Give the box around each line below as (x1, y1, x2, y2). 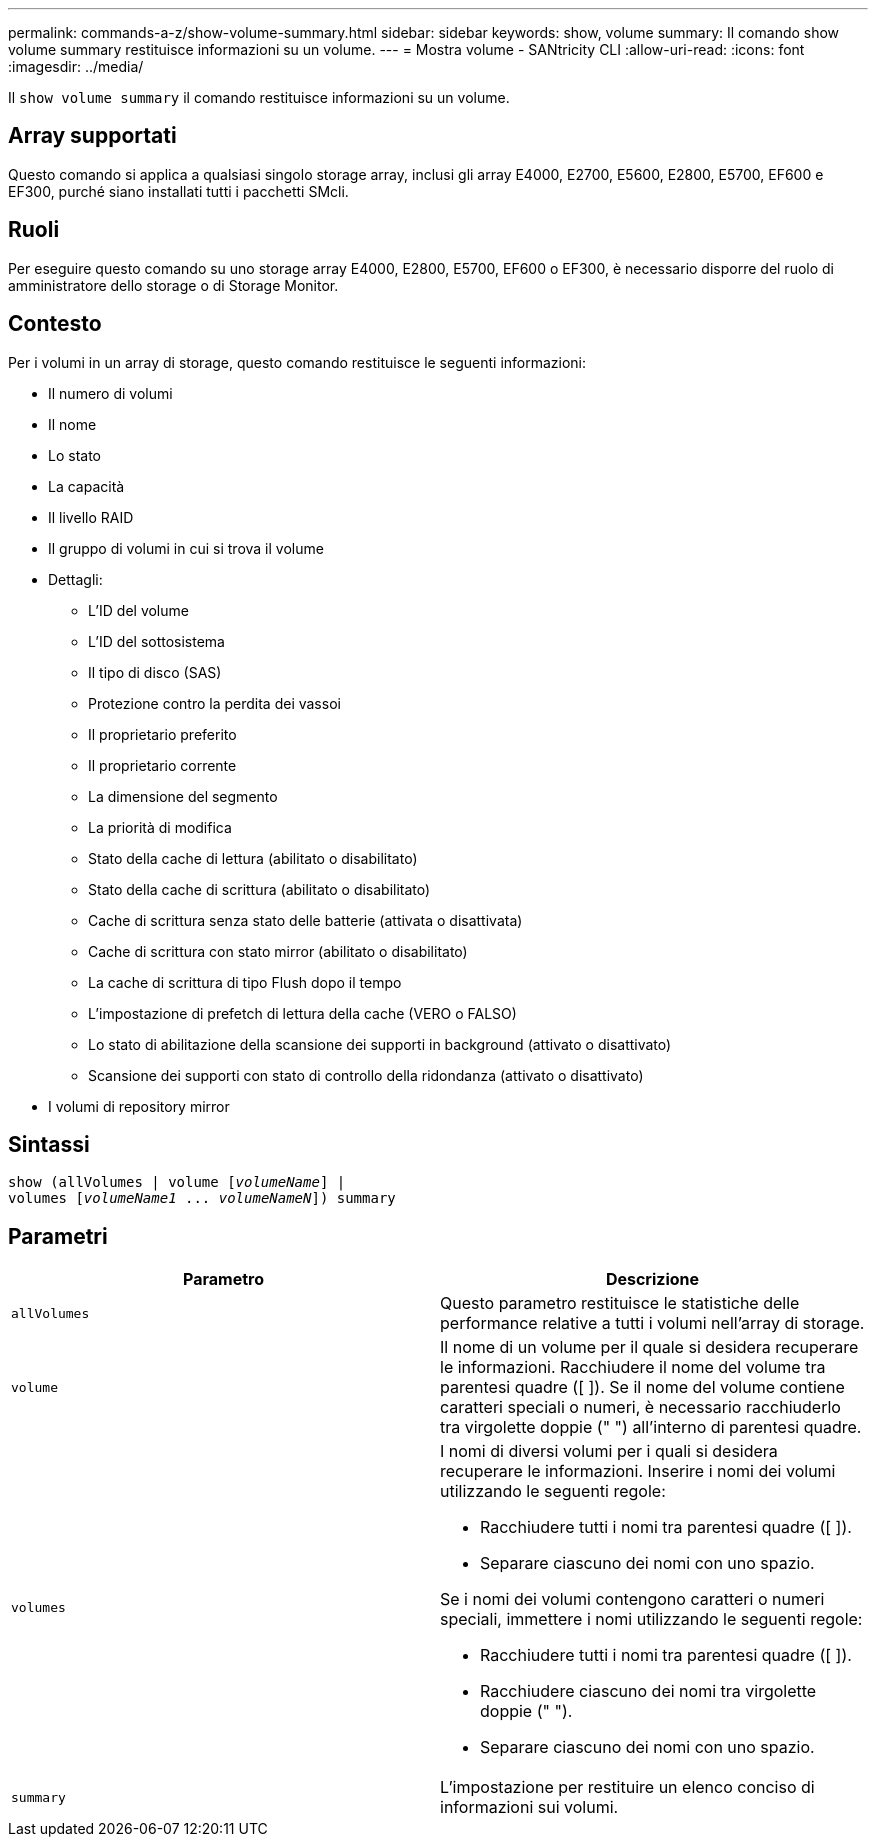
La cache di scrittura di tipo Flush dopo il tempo (88, 973, 402, 991)
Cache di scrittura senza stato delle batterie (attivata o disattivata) (88, 911, 523, 929)
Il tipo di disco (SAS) (88, 663, 222, 681)
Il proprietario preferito (88, 725, 237, 743)
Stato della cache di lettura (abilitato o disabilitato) (88, 849, 418, 867)
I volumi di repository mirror (48, 1097, 230, 1115)
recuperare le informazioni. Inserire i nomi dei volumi (440, 1461, 836, 1482)
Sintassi (8, 1131, 90, 1157)
